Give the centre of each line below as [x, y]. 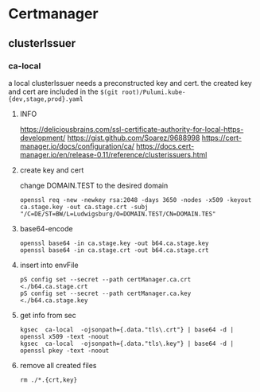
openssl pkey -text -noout [64, 351]
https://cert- [222, 138]
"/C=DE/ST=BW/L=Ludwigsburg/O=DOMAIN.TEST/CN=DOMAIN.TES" [118, 214]
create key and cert [52, 170]
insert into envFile [49, 265]
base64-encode [46, 228]
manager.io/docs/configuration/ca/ [77, 146]
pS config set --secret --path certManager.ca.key [105, 293]
